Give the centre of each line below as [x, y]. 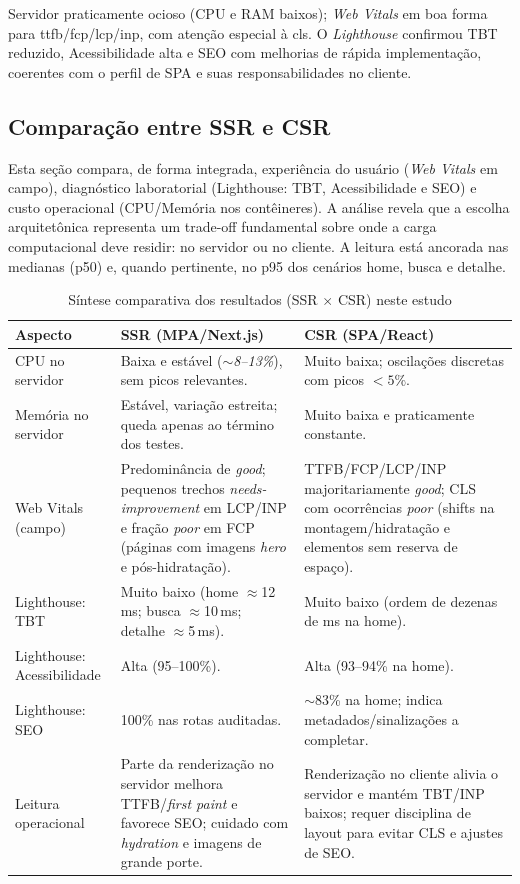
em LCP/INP [245, 507]
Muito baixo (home [179, 590]
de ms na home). [355, 620]
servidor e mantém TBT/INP [394, 792]
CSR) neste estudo [394, 299]
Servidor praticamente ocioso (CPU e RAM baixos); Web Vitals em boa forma [248, 13]
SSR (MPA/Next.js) [192, 333]
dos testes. [152, 443]
